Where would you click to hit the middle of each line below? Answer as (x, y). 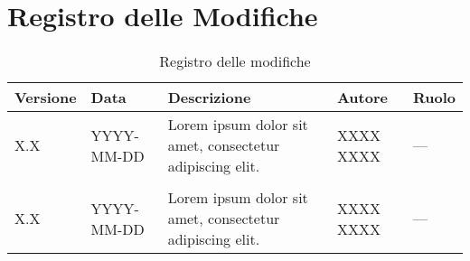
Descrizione (209, 98)
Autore (362, 98)
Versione (46, 98)
